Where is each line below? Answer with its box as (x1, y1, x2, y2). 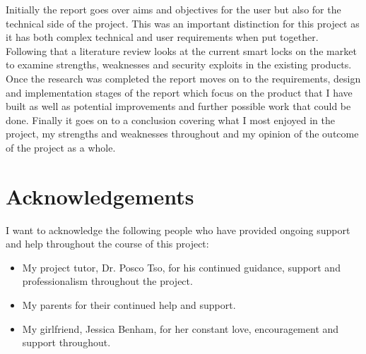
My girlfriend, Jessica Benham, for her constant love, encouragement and (22, 321, 339, 336)
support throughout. (22, 335, 111, 350)
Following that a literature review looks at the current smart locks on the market (6, 43, 357, 58)
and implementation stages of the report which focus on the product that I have (6, 85, 353, 99)
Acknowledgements (6, 181, 194, 210)
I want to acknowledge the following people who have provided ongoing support (6, 222, 350, 237)
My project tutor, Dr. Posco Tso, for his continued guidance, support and (22, 260, 341, 274)
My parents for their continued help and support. (22, 298, 236, 312)
